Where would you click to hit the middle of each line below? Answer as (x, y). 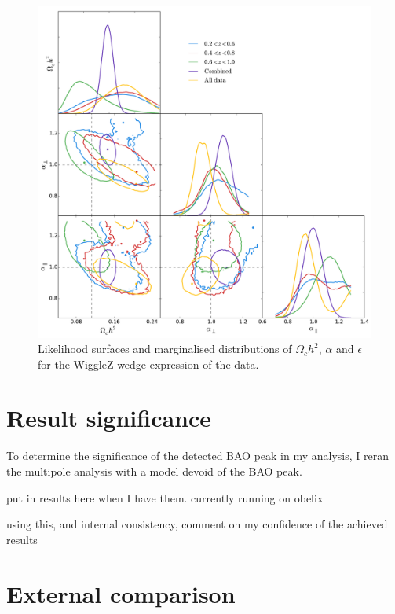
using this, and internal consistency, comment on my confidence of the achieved (197, 524)
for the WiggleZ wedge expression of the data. (148, 364)
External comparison (121, 593)
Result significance (109, 418)
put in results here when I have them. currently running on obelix (165, 497)
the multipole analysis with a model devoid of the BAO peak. (154, 471)
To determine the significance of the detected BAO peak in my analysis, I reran (198, 456)
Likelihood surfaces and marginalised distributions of (165, 349)
